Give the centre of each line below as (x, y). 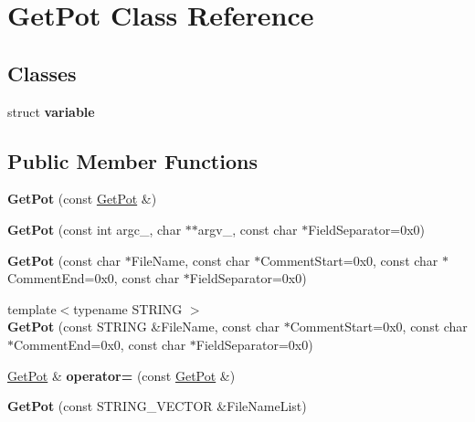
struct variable (51, 111)
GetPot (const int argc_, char (95, 229)
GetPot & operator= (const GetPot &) (121, 375)
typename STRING (128, 308)
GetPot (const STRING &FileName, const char (143, 327)
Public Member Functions (132, 160)
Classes (42, 73)
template (32, 308)
